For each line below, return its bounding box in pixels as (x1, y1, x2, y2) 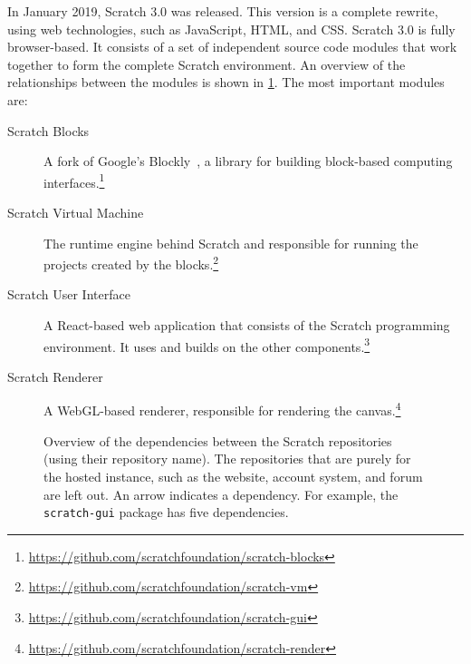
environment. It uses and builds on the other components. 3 (43, 334, 370, 356)
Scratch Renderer (7, 366, 103, 386)
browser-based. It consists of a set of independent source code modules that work (7, 37, 457, 56)
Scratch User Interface (7, 285, 130, 304)
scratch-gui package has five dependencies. (43, 503, 289, 522)
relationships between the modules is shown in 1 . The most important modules (7, 73, 445, 92)
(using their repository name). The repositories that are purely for (43, 449, 411, 468)
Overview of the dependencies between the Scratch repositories (43, 431, 392, 450)
